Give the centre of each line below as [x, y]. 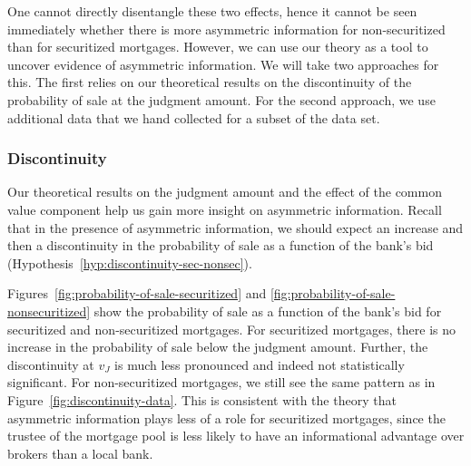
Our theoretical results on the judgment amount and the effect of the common [225, 192]
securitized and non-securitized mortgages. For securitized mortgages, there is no [232, 329]
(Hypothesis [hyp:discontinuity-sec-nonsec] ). [130, 262]
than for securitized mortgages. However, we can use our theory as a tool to [218, 47]
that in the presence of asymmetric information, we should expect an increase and [235, 227]
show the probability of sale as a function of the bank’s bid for [268, 311]
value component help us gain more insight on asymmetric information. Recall [225, 209]
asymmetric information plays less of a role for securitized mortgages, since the [226, 417]
